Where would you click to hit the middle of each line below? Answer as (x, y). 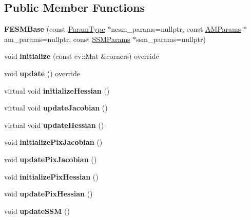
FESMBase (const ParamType (55, 29)
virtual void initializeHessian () (57, 90)
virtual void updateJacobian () (56, 108)
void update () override (42, 73)
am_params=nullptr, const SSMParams (67, 39)
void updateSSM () (37, 211)
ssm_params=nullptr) (171, 39)
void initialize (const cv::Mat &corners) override (82, 56)
